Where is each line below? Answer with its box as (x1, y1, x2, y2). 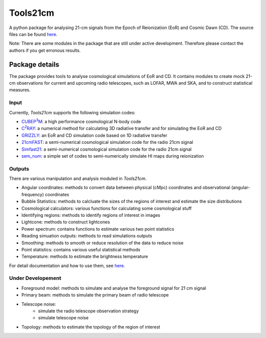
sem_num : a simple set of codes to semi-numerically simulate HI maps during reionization (21, 153, 204, 159)
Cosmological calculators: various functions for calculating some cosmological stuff (21, 205, 192, 211)
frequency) (21, 191, 44, 197)
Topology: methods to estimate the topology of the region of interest (21, 324, 161, 330)
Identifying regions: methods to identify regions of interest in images (21, 212, 161, 218)
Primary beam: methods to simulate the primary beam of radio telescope (21, 292, 169, 298)
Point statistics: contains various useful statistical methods (21, 246, 140, 252)
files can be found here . (9, 31, 58, 37)
